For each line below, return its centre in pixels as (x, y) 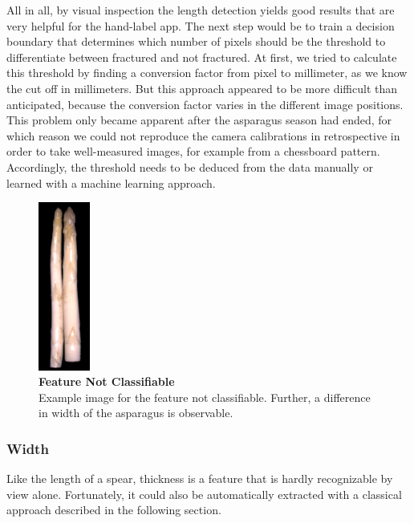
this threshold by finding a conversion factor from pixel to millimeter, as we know (207, 73)
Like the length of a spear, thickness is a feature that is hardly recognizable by (200, 478)
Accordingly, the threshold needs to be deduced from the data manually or (190, 166)
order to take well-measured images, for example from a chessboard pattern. (193, 151)
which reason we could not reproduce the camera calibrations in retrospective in (203, 135)
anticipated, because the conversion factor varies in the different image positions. (205, 104)
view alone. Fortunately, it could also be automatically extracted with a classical (204, 494)
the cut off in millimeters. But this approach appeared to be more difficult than (202, 88)
